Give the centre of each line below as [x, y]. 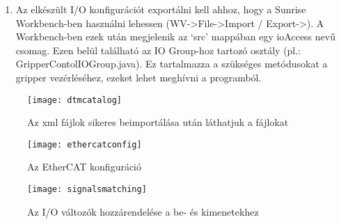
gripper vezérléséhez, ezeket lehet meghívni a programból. [138, 77]
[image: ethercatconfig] [85, 144]
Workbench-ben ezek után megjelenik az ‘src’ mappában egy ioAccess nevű [175, 37]
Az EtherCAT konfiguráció [85, 167]
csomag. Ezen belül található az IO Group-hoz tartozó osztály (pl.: [158, 50]
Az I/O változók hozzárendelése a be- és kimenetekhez [143, 211]
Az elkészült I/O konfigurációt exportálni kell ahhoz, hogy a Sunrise [161, 9]
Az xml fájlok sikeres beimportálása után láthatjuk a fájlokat [158, 122]
